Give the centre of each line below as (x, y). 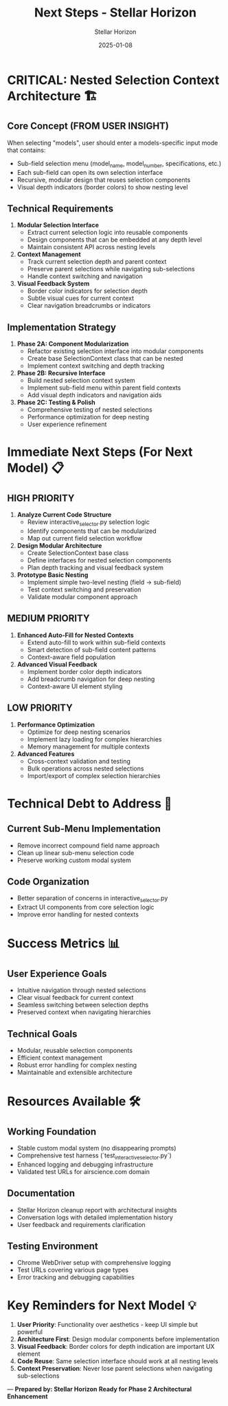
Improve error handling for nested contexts (78, 914)
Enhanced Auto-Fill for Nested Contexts (75, 635)
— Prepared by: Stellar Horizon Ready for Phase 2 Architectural (100, 1389)
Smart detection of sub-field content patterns (92, 649)
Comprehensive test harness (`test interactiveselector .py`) (94, 1156)
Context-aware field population (71, 657)
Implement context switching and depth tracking (96, 366)
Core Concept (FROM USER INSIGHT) (88, 126)
